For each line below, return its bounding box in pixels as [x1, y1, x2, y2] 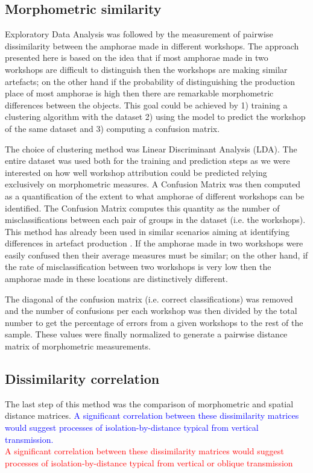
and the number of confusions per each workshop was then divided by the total [5, 304, 297, 317]
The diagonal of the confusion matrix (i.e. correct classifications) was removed [5, 292, 293, 305]
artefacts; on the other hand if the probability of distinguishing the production [5, 75, 296, 87]
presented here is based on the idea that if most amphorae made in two [5, 51, 268, 64]
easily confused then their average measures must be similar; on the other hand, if [5, 248, 308, 261]
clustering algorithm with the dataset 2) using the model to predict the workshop [5, 110, 306, 123]
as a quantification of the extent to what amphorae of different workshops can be [5, 189, 305, 202]
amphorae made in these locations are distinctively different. [5, 272, 228, 285]
